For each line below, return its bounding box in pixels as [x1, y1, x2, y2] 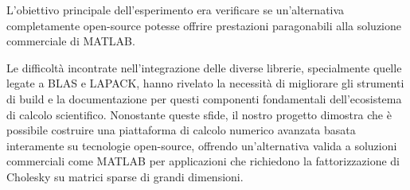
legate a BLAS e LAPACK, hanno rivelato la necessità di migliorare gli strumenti [6, 75, 404, 91]
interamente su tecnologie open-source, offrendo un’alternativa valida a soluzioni [6, 137, 397, 153]
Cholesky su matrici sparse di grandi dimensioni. [6, 168, 244, 184]
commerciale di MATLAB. [6, 33, 135, 49]
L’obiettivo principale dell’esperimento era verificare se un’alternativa [6, 2, 345, 17]
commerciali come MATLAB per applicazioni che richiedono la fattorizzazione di [6, 153, 400, 169]
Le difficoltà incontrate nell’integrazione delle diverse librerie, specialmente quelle [6, 59, 402, 76]
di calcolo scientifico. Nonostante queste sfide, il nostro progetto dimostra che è [6, 106, 392, 122]
